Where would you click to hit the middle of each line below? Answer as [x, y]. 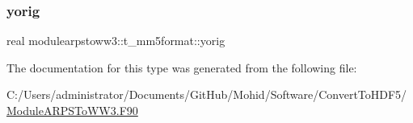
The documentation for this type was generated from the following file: [182, 67]
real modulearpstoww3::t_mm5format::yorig [116, 41]
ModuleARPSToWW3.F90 [72, 110]
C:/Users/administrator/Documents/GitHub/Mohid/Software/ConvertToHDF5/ [207, 94]
